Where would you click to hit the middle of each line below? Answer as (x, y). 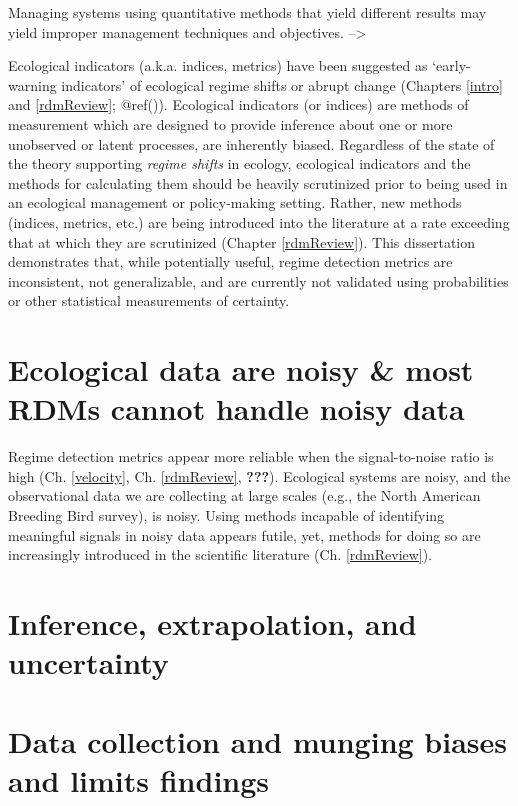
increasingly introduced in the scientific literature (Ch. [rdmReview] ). (220, 554)
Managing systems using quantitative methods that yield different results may (247, 12)
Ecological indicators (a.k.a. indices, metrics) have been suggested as (218, 65)
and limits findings (139, 779)
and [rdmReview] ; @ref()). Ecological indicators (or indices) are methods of (238, 104)
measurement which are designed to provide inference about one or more (230, 123)
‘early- (451, 65)
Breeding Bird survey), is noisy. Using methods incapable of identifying (226, 515)
